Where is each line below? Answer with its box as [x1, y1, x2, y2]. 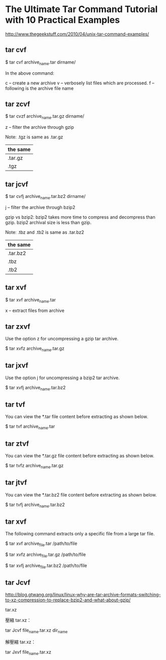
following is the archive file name [5, 85, 74, 91]
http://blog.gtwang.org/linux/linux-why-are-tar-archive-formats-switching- [5, 592, 161, 598]
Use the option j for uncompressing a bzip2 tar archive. [5, 375, 120, 381]
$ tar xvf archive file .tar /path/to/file [5, 540, 77, 548]
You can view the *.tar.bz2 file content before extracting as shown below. [5, 491, 157, 498]
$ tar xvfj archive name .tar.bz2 [5, 384, 66, 392]
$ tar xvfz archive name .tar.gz [5, 345, 65, 352]
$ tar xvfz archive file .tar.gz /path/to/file [5, 551, 86, 559]
